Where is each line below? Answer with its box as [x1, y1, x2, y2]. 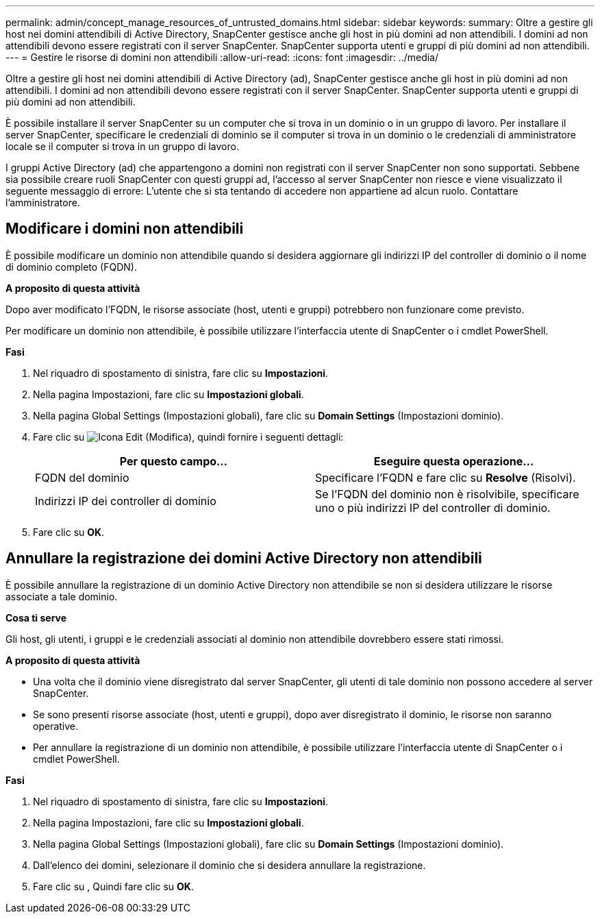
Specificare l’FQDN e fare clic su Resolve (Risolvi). [315, 470, 576, 485]
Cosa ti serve [5, 611, 67, 624]
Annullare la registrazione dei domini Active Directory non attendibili [5, 550, 482, 567]
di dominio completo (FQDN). [5, 260, 137, 273]
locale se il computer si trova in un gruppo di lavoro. [5, 140, 239, 152]
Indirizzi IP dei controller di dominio [35, 493, 216, 508]
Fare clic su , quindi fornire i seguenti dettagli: [33, 430, 344, 443]
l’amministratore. [5, 197, 80, 208]
